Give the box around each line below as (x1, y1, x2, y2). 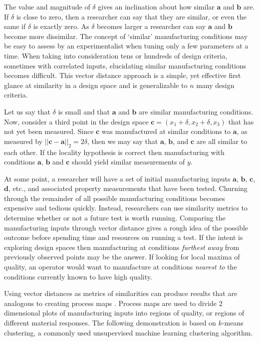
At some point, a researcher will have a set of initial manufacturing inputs (4, 173, 231, 183)
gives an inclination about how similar (98, 1, 215, 11)
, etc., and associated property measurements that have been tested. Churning (8, 183, 248, 193)
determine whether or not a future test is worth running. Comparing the (4, 212, 226, 223)
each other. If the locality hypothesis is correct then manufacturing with (4, 146, 225, 157)
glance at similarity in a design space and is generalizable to (4, 79, 188, 90)
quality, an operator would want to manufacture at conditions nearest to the (4, 261, 237, 272)
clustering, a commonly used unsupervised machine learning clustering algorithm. (4, 327, 253, 337)
